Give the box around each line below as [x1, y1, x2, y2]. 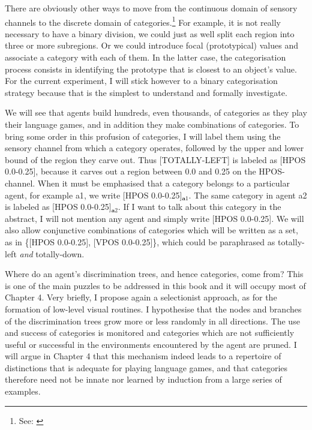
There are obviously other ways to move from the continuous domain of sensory [5, 2, 298, 14]
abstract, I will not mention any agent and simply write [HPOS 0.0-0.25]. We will [5, 212, 304, 224]
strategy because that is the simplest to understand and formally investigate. [5, 86, 287, 98]
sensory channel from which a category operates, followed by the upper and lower [5, 142, 304, 154]
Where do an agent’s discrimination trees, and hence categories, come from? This [5, 267, 304, 280]
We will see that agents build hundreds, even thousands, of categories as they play [5, 106, 307, 119]
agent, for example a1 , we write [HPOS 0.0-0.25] [5, 188, 182, 201]
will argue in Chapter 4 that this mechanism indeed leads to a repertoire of [5, 350, 281, 362]
